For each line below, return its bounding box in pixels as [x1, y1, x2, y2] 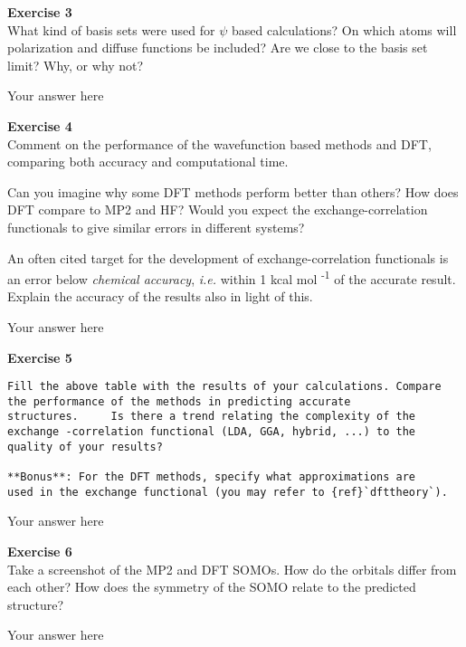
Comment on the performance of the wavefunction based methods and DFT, [7, 134, 432, 153]
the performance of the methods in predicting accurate [7, 395, 351, 408]
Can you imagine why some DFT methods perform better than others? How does [7, 182, 459, 201]
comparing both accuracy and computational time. [7, 152, 289, 171]
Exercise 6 [7, 542, 72, 560]
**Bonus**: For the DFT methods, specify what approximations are [7, 471, 416, 484]
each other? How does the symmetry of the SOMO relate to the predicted [7, 577, 416, 596]
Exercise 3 [7, 3, 72, 21]
